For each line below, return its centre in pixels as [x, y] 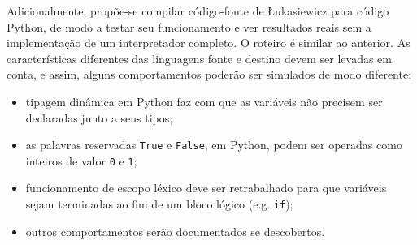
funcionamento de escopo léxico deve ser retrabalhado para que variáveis [206, 188]
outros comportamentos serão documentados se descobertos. [175, 231]
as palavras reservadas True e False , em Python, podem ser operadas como [214, 145]
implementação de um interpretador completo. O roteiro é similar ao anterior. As [208, 43]
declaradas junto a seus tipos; [99, 117]
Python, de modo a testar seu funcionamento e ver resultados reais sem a [189, 26]
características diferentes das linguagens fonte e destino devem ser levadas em [199, 58]
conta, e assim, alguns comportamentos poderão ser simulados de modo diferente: [209, 74]
